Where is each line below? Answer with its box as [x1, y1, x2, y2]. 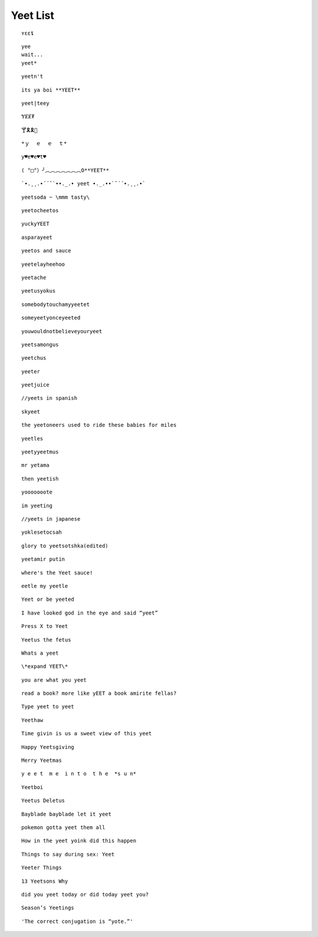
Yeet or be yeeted [21, 596, 75, 603]
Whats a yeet [21, 649, 59, 656]
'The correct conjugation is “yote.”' [21, 918, 134, 925]
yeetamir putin [21, 556, 65, 563]
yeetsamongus [21, 341, 59, 348]
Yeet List [11, 9, 55, 22]
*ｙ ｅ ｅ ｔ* [21, 140, 67, 147]
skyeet [21, 408, 41, 415]
